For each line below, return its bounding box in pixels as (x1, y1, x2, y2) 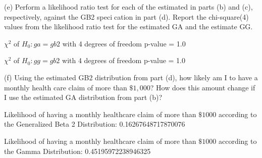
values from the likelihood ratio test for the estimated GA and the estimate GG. (4, 21, 253, 32)
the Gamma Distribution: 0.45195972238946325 (4, 145, 151, 156)
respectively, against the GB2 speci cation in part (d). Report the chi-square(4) (4, 11, 249, 22)
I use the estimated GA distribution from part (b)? (4, 92, 163, 102)
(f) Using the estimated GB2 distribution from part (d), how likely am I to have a (4, 72, 258, 82)
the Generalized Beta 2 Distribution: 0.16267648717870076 (4, 119, 185, 129)
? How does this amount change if (150, 82, 255, 92)
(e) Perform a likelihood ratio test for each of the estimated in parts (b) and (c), (4, 2, 253, 12)
